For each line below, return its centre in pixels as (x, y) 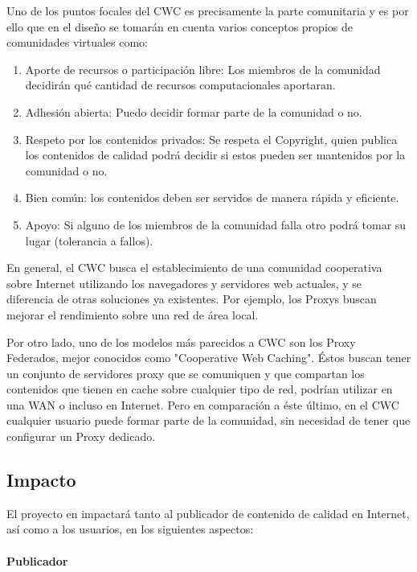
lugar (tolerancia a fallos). (89, 240)
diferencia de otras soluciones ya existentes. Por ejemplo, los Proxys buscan (192, 299)
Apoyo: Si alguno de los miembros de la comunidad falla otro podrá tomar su (216, 224)
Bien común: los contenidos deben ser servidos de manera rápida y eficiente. (212, 198)
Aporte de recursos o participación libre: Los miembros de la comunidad (203, 69)
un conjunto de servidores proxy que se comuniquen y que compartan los (186, 373)
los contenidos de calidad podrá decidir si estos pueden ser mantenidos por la (215, 155)
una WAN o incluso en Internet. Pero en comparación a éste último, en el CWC (203, 404)
